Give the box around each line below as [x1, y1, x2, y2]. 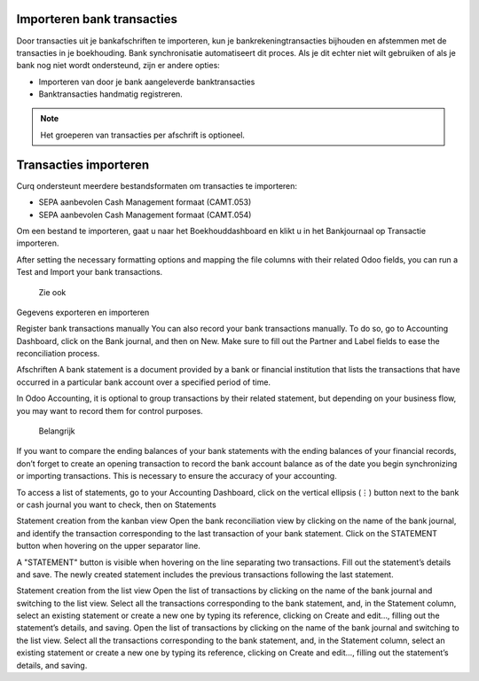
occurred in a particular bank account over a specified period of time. [16, 377, 271, 387]
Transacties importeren [16, 157, 150, 172]
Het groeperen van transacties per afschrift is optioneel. [40, 129, 246, 140]
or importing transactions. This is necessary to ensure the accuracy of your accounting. [16, 471, 337, 481]
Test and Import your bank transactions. [16, 267, 163, 278]
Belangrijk [38, 426, 75, 436]
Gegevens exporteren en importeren [16, 307, 150, 317]
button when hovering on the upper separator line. [16, 541, 201, 552]
